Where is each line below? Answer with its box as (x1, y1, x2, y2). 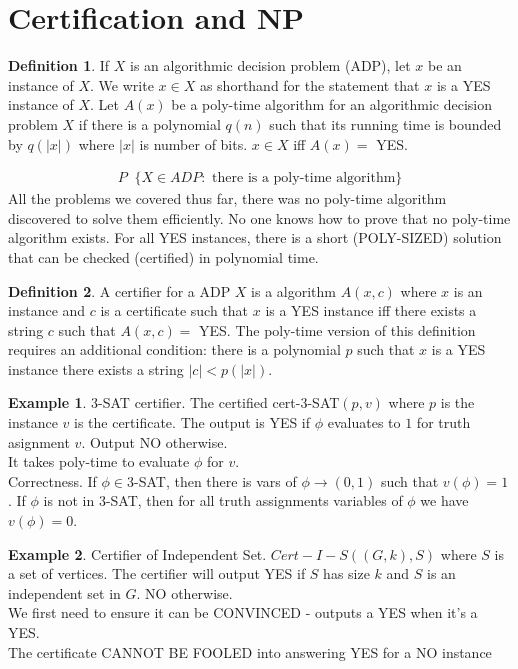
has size (323, 563, 370, 584)
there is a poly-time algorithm (212, 171, 396, 186)
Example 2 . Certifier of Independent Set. (8, 543, 267, 564)
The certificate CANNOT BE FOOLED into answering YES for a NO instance (8, 641, 492, 662)
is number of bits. (139, 133, 248, 154)
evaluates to (327, 412, 401, 433)
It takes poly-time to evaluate (8, 451, 190, 472)
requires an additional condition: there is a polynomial (8, 339, 341, 360)
